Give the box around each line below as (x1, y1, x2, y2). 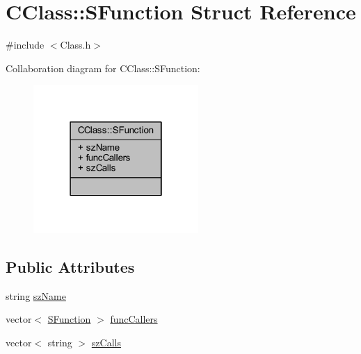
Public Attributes (6, 255, 135, 277)
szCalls (91, 335, 121, 349)
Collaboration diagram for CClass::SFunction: (6, 60, 200, 75)
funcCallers (110, 312, 158, 326)
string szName (6, 288, 66, 303)
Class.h (60, 37, 91, 52)
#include (6, 37, 45, 52)
